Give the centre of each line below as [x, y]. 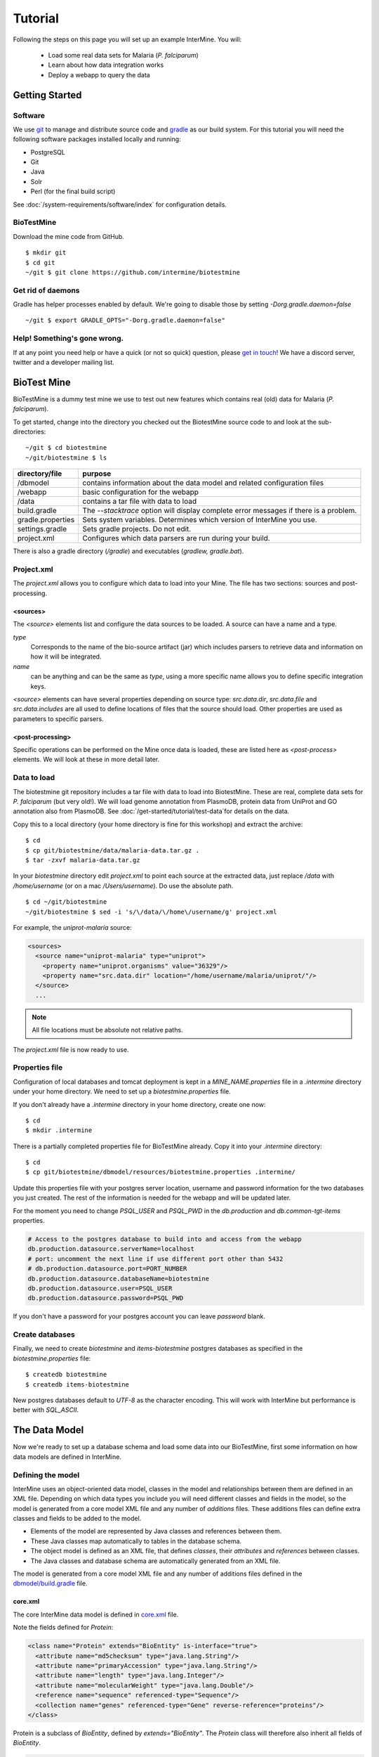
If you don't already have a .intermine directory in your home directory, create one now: [139, 1104]
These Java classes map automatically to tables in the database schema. [136, 1541]
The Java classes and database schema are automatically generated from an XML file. [155, 1561]
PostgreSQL [48, 152]
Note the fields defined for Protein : [63, 1628]
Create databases [44, 1335]
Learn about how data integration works [106, 65]
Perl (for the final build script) [73, 192]
